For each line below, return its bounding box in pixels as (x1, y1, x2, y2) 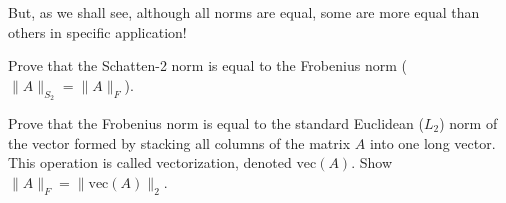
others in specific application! (8, 21, 187, 42)
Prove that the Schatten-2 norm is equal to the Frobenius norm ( (8, 55, 407, 76)
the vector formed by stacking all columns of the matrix (8, 132, 351, 153)
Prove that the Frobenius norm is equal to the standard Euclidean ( (8, 112, 424, 133)
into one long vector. (369, 132, 496, 153)
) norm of (439, 112, 498, 133)
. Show (351, 152, 393, 173)
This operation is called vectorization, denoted (8, 152, 292, 173)
